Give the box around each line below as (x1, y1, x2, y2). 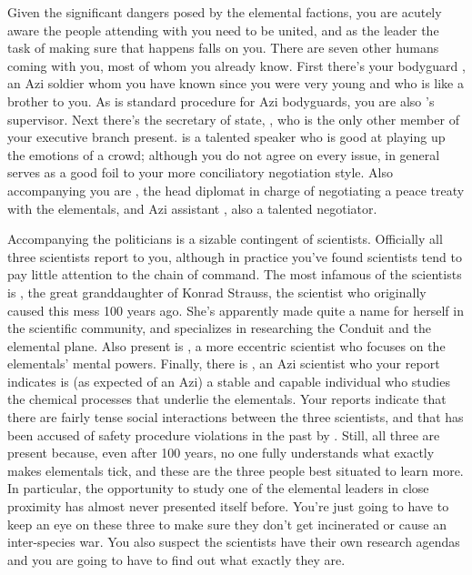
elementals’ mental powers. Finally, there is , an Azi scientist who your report (7, 354, 440, 373)
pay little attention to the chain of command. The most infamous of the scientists (7, 265, 462, 284)
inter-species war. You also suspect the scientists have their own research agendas (7, 532, 460, 551)
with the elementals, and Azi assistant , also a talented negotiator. (7, 198, 377, 217)
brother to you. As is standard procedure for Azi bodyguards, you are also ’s (7, 91, 435, 110)
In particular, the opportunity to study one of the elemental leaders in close (7, 479, 429, 498)
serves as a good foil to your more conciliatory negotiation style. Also (7, 163, 394, 182)
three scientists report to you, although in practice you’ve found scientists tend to (7, 247, 462, 266)
